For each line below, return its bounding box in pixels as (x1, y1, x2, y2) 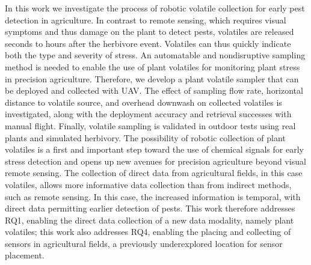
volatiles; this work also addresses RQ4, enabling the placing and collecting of (5, 225, 291, 238)
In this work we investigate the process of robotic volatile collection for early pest (5, 2, 305, 14)
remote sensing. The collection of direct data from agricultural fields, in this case (5, 166, 303, 179)
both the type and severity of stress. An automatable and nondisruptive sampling (5, 49, 306, 61)
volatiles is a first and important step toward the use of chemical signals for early (5, 143, 304, 156)
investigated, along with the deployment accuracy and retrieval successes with (5, 108, 292, 120)
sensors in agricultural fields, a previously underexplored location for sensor (5, 237, 283, 249)
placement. (5, 249, 45, 261)
